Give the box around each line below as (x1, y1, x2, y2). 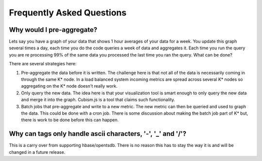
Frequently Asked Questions (9, 7, 127, 18)
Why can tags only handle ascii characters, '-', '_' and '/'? (9, 130, 187, 138)
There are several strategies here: (9, 61, 77, 67)
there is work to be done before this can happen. (21, 117, 119, 123)
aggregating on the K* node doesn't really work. (21, 83, 117, 89)
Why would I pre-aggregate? (9, 26, 98, 34)
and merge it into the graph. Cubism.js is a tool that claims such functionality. (21, 97, 176, 102)
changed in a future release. (9, 149, 65, 155)
